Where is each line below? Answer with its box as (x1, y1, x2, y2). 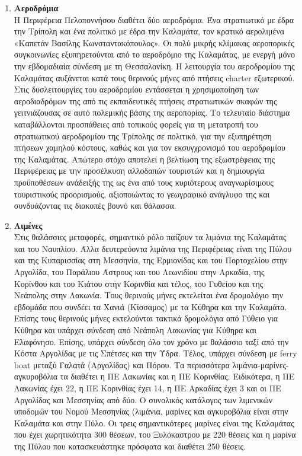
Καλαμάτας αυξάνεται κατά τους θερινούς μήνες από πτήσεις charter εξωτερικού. (14, 71, 295, 84)
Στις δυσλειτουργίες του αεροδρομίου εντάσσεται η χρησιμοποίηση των (14, 83, 259, 95)
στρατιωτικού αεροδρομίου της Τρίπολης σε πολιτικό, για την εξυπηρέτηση (14, 129, 272, 142)
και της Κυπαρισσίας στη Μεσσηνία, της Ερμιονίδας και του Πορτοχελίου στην (14, 254, 288, 266)
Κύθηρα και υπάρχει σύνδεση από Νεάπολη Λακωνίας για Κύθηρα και (14, 324, 257, 336)
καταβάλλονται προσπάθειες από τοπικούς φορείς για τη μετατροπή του (14, 117, 258, 130)
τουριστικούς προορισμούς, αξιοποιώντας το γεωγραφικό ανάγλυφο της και (14, 187, 270, 200)
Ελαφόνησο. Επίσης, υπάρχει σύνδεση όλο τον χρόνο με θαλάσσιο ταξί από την (14, 335, 289, 347)
